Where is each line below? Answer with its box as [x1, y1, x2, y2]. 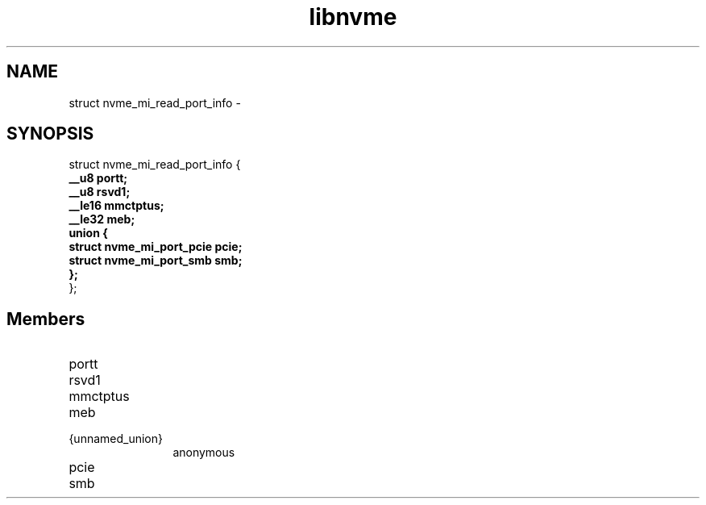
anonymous [172, 445, 235, 460]
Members [6, 308, 85, 329]
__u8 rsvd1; [69, 185, 131, 199]
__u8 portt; [69, 171, 128, 186]
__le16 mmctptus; [69, 198, 164, 213]
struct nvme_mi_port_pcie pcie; [69, 240, 243, 254]
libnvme [309, 3, 397, 31]
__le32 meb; [69, 212, 135, 227]
